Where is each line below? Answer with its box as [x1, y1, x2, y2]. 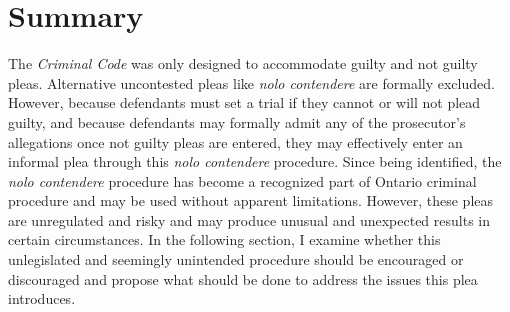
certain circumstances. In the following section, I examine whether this [8, 229, 441, 250]
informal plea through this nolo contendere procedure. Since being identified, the [8, 151, 502, 172]
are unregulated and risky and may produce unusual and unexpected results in [8, 209, 491, 230]
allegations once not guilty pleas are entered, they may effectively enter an [8, 131, 463, 152]
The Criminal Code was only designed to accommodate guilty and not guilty [8, 53, 478, 74]
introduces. [8, 288, 76, 309]
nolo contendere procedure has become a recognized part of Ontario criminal [8, 170, 477, 191]
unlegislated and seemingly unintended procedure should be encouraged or [8, 249, 464, 270]
